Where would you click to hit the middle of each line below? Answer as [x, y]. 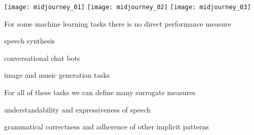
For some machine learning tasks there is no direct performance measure [118, 23]
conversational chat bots [42, 58]
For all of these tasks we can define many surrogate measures [100, 92]
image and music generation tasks [57, 75]
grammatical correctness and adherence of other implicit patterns [107, 127]
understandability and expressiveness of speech [77, 109]
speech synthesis [30, 41]
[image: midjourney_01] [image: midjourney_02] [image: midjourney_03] [128, 7]
